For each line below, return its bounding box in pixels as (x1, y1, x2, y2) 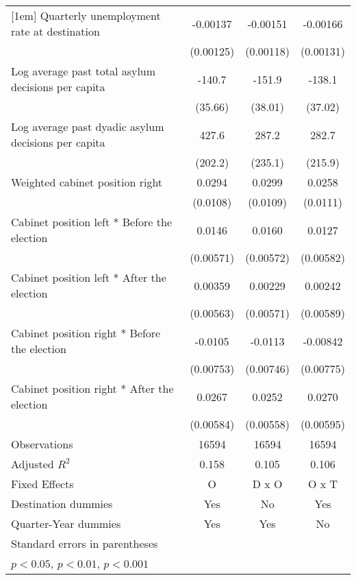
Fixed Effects (11, 476, 74, 492)
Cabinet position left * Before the (11, 214, 173, 230)
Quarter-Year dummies (11, 516, 121, 531)
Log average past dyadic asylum (11, 119, 164, 134)
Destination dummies (11, 496, 113, 511)
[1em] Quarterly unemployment (11, 8, 161, 23)
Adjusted (11, 456, 54, 472)
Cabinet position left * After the (11, 269, 166, 285)
